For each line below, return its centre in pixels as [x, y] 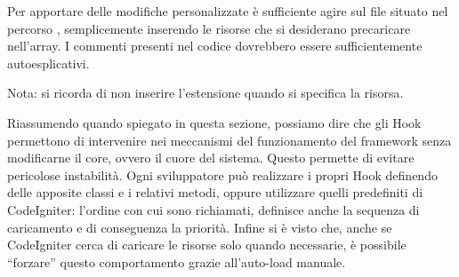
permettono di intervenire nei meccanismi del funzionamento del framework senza [229, 140]
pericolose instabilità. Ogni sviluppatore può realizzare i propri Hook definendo [222, 174]
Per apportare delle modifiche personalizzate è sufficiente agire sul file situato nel [228, 11]
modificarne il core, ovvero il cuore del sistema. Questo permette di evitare [211, 158]
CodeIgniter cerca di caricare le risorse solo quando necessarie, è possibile [207, 245]
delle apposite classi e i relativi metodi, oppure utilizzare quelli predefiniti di [215, 192]
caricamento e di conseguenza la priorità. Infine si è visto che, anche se [200, 227]
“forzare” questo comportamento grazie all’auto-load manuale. [177, 261]
